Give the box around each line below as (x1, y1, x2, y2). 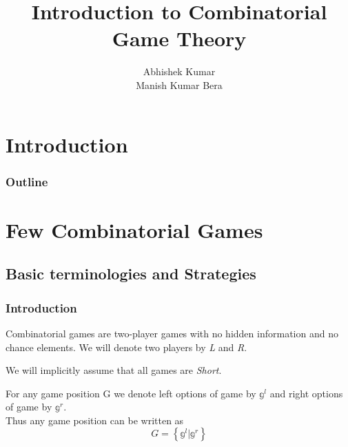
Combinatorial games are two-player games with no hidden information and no (6, 326, 338, 340)
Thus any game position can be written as (6, 413, 184, 427)
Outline (6, 172, 48, 190)
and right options (269, 386, 343, 400)
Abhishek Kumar (143, 64, 216, 79)
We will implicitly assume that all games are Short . (6, 363, 222, 377)
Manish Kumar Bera (136, 77, 223, 92)
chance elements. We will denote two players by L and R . (6, 339, 247, 354)
